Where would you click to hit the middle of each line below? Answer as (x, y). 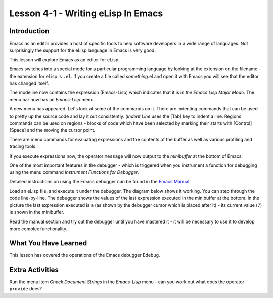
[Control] (243, 123)
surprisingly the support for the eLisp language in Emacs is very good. (83, 50)
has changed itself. (29, 83)
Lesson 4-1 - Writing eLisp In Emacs (86, 13)
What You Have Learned (48, 243)
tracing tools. (23, 146)
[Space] (18, 130)
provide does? (26, 289)
